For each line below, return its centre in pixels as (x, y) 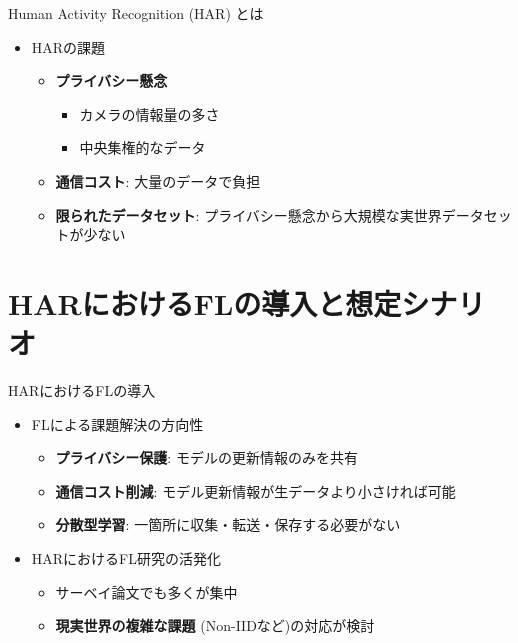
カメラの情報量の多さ (149, 113)
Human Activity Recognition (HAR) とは (136, 13)
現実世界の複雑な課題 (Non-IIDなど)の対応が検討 (215, 625)
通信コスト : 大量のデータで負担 (158, 180)
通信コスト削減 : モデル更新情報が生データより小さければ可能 (255, 490)
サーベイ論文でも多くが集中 (146, 591)
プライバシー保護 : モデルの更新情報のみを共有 (206, 457)
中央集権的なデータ (142, 147)
